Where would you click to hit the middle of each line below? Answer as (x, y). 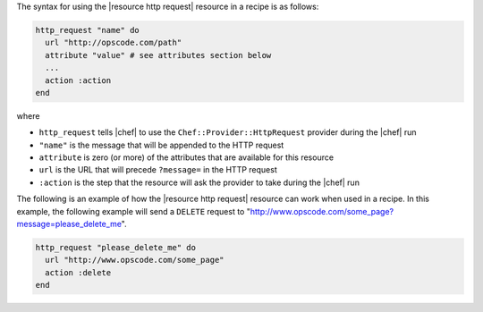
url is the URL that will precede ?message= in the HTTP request (158, 170)
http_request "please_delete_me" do (116, 248)
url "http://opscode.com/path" (114, 43)
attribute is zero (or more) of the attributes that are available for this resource (186, 157)
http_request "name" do (88, 30)
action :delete (78, 272)
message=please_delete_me (69, 224)
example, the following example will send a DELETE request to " (133, 211)
